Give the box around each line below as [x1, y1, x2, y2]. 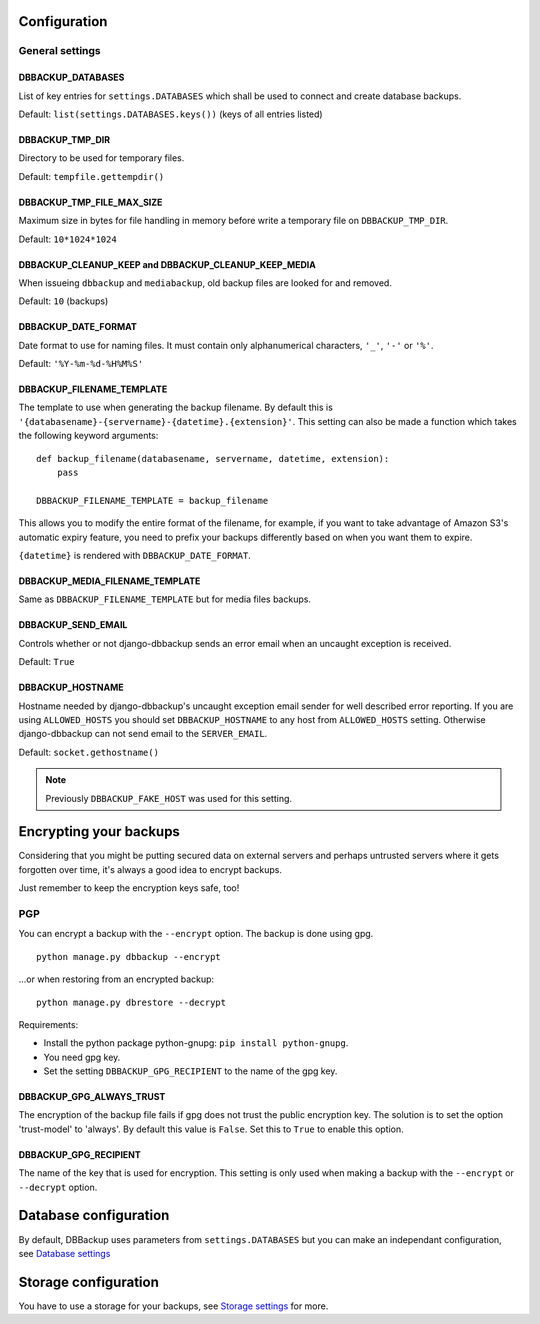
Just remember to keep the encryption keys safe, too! [18, 882, 240, 894]
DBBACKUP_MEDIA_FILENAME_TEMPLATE [18, 575, 201, 587]
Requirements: [18, 1018, 79, 1030]
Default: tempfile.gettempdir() [18, 170, 165, 182]
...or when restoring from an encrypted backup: [18, 973, 215, 985]
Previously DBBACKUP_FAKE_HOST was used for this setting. [45, 792, 293, 804]
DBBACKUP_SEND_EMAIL [18, 619, 128, 631]
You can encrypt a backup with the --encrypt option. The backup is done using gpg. [18, 928, 374, 940]
